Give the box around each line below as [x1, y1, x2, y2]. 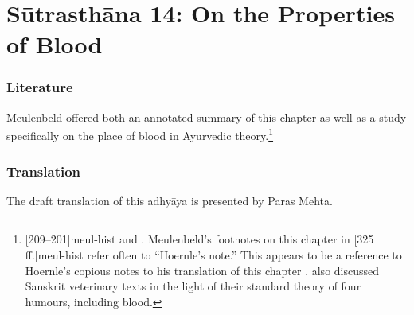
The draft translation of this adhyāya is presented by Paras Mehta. [6, 192, 333, 208]
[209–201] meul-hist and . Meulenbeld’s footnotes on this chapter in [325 [25, 231, 374, 247]
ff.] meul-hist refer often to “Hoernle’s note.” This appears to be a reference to [25, 247, 402, 263]
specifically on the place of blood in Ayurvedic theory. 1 [6, 125, 274, 144]
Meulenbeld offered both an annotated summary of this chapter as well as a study [6, 108, 407, 125]
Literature [6, 77, 73, 97]
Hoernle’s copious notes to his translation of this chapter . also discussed [25, 262, 380, 278]
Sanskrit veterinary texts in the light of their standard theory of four [25, 278, 361, 294]
